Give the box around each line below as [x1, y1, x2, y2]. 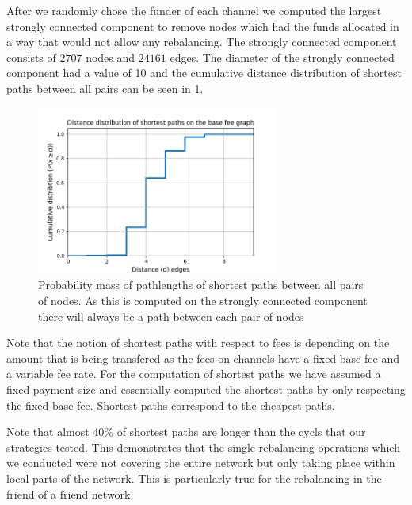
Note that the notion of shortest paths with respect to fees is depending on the [6, 334, 390, 351]
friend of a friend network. [6, 485, 134, 502]
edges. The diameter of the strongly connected [170, 48, 395, 65]
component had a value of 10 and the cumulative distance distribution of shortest [6, 64, 402, 81]
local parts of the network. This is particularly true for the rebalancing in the [6, 470, 382, 486]
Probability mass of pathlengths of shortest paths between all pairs [38, 276, 364, 293]
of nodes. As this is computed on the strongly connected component [38, 292, 368, 309]
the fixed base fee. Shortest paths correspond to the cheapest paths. [6, 396, 335, 413]
